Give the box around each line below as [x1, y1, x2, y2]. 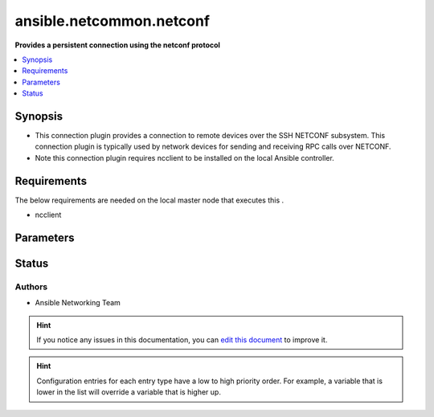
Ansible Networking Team [35, 298, 121, 308]
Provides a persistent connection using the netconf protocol [14, 40, 221, 50]
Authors [14, 281, 48, 292]
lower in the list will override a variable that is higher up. [36, 387, 221, 397]
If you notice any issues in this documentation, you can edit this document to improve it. [36, 335, 328, 345]
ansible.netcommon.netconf [14, 12, 211, 30]
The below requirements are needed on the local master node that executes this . [14, 195, 285, 205]
